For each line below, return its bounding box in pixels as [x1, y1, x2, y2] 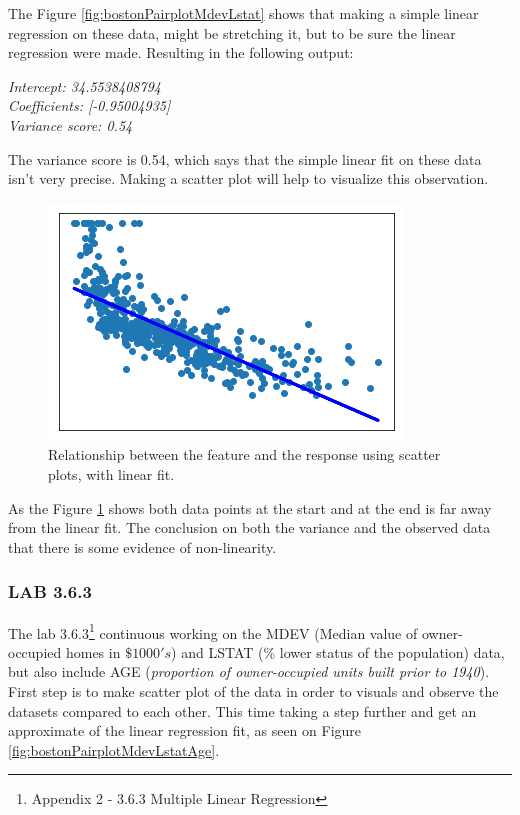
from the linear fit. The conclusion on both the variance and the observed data [8, 517, 491, 538]
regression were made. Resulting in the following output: [8, 42, 354, 63]
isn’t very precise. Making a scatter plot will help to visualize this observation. [8, 168, 489, 189]
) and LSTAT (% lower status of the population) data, [171, 641, 505, 662]
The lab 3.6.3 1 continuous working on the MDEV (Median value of [8, 619, 418, 643]
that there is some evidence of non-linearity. [8, 536, 277, 557]
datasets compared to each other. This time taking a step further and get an [8, 700, 477, 721]
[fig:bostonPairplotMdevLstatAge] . [8, 739, 220, 760]
